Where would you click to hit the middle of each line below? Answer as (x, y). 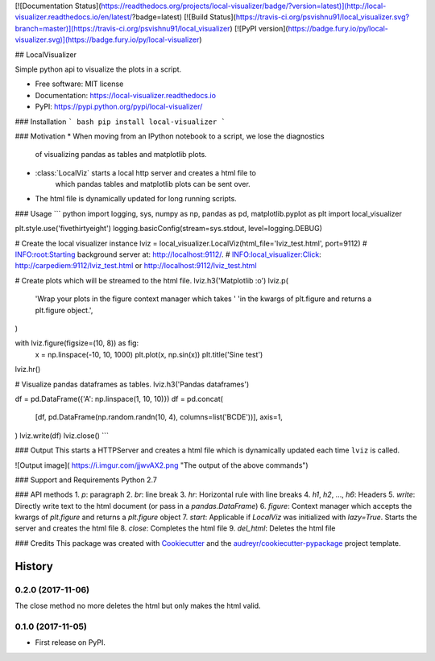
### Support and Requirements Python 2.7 (86, 480)
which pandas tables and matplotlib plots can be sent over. (153, 184)
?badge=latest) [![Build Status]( (184, 17)
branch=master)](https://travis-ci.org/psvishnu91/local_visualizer (122, 28)
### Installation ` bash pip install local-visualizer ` (120, 122)
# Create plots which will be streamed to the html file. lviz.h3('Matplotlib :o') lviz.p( (152, 280)
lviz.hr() (28, 370)
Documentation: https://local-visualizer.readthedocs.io (126, 95)
